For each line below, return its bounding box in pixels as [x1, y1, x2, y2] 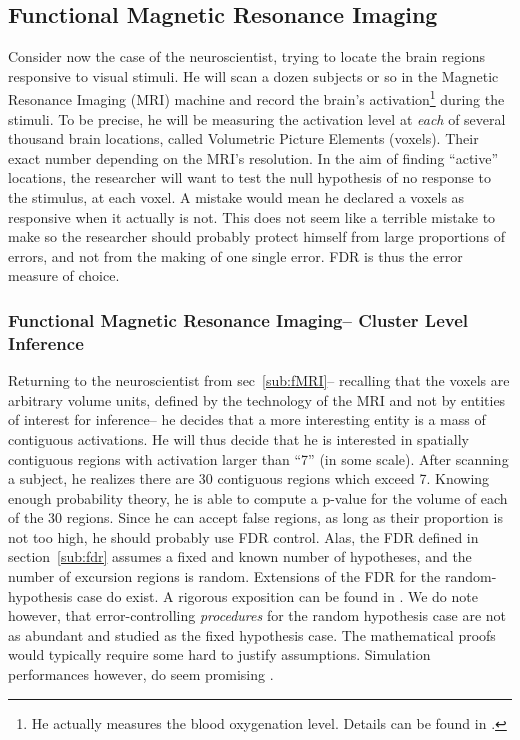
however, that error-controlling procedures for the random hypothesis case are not [8, 605, 506, 626]
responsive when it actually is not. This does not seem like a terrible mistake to [8, 206, 496, 227]
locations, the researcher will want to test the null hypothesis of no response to [8, 167, 491, 188]
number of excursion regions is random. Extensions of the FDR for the [8, 566, 441, 587]
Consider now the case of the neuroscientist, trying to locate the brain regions [8, 46, 485, 67]
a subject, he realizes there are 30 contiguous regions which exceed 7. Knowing [8, 468, 490, 489]
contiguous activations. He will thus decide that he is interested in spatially [8, 428, 469, 449]
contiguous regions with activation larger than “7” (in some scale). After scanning [8, 448, 509, 469]
